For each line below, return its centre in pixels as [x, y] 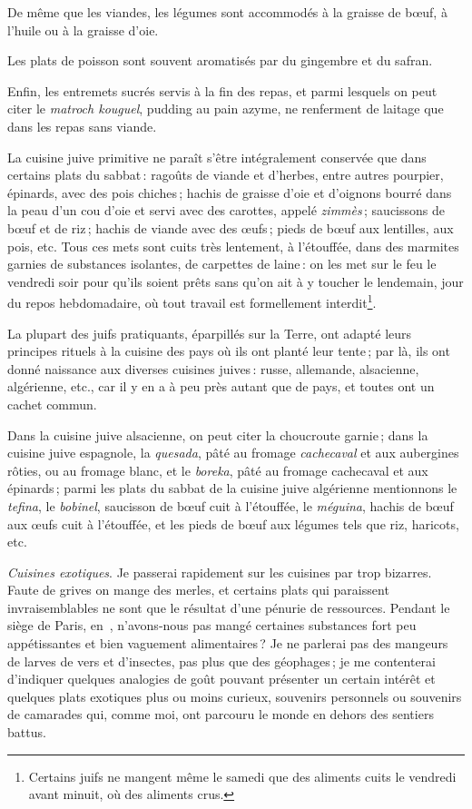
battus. [27, 732]
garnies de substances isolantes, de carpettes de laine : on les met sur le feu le [222, 264]
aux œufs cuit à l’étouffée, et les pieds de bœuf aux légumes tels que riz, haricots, [233, 523]
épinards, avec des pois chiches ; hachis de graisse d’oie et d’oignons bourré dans [230, 192]
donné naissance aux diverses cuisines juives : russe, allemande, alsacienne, [213, 368]
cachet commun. [52, 404]
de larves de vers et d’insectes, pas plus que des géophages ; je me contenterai [221, 661]
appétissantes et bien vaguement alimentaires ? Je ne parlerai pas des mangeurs [228, 643]
